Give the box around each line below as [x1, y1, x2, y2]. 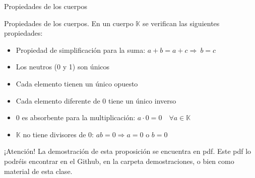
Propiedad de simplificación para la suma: [16, 44, 146, 55]
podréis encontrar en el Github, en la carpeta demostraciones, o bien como [4, 155, 234, 166]
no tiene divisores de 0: [23, 129, 94, 139]
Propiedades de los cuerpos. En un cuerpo [4, 18, 134, 28]
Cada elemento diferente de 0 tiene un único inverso [16, 95, 176, 106]
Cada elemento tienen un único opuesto [16, 78, 138, 88]
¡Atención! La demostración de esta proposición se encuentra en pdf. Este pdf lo [4, 146, 251, 156]
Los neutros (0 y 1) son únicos [16, 61, 110, 72]
